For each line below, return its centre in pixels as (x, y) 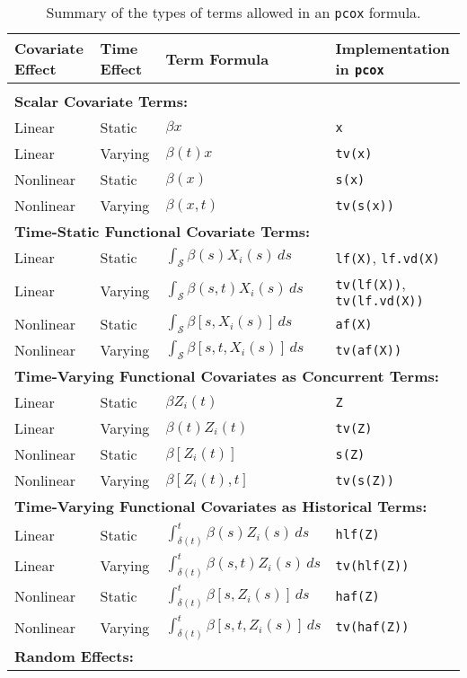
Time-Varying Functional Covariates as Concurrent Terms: (227, 376)
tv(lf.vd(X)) (379, 301)
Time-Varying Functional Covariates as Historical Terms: (221, 506)
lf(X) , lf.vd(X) (388, 257)
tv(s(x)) (365, 205)
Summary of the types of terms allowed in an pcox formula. (233, 12)
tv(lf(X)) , (370, 283)
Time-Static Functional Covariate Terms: (163, 231)
